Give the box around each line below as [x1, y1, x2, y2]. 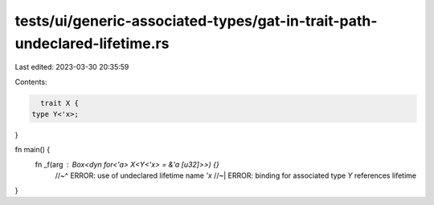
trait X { [40, 98, 80, 107]
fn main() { [14, 145, 51, 155]
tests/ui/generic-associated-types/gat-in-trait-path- [14, 12, 378, 30]
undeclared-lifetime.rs [14, 34, 170, 52]
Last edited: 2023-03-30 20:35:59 [14, 62, 129, 72]
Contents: [14, 77, 47, 86]
